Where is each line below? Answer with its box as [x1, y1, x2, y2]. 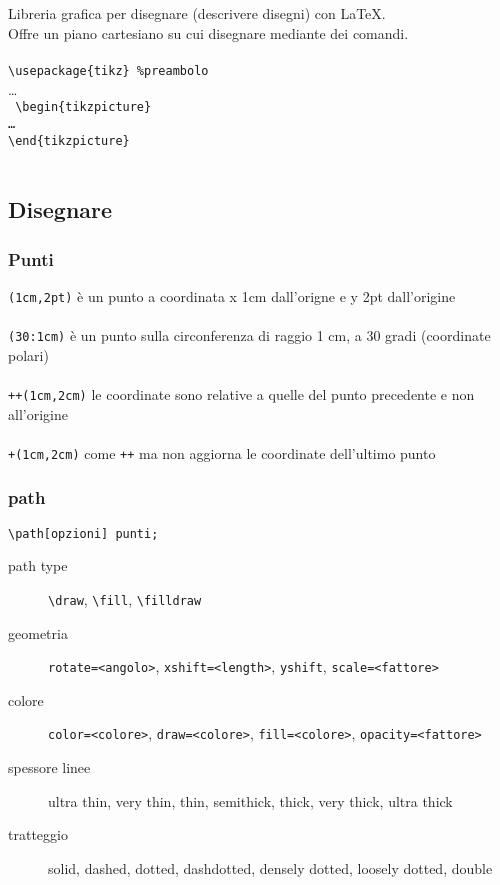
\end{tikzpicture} [8, 133, 130, 148]
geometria [8, 622, 68, 643]
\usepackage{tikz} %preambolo [8, 63, 209, 78]
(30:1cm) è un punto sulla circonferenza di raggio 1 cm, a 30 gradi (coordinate [8, 325, 491, 346]
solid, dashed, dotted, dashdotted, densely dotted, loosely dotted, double [48, 857, 493, 878]
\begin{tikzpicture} [15, 100, 152, 115]
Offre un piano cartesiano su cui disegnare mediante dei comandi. [8, 22, 409, 43]
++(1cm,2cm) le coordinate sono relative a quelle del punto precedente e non [8, 383, 475, 404]
